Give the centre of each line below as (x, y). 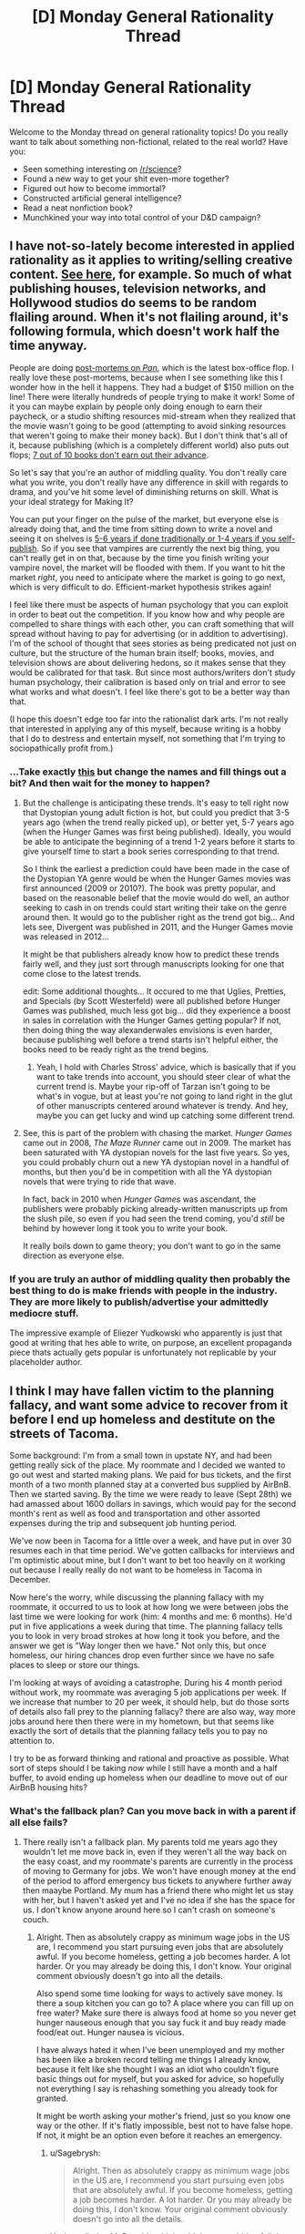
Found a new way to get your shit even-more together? (126, 179)
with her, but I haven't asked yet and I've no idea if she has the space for (159, 1901)
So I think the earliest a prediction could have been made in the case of (156, 869)
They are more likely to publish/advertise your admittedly (139, 1302)
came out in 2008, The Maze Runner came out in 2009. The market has (157, 1143)
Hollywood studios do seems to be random (133, 303)
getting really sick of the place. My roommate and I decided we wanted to (147, 1465)
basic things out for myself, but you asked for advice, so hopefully (160, 2079)
